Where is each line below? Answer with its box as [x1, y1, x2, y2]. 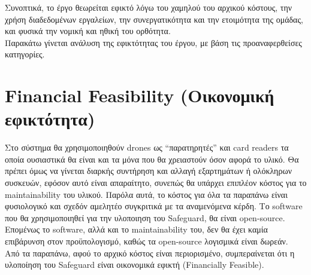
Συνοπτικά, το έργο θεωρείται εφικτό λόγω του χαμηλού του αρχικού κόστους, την [5, 1, 292, 13]
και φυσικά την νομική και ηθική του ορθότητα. [5, 25, 171, 37]
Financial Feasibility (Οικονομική [5, 83, 274, 108]
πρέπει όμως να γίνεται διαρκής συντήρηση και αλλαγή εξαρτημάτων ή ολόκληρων [5, 164, 292, 177]
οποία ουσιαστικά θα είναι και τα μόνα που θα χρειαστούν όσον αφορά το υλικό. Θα [5, 152, 299, 165]
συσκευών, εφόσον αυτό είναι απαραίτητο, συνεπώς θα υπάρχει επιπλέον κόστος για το [5, 176, 307, 189]
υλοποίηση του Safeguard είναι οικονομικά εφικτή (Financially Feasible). [5, 258, 264, 271]
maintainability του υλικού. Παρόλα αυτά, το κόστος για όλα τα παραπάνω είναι [5, 188, 288, 200]
